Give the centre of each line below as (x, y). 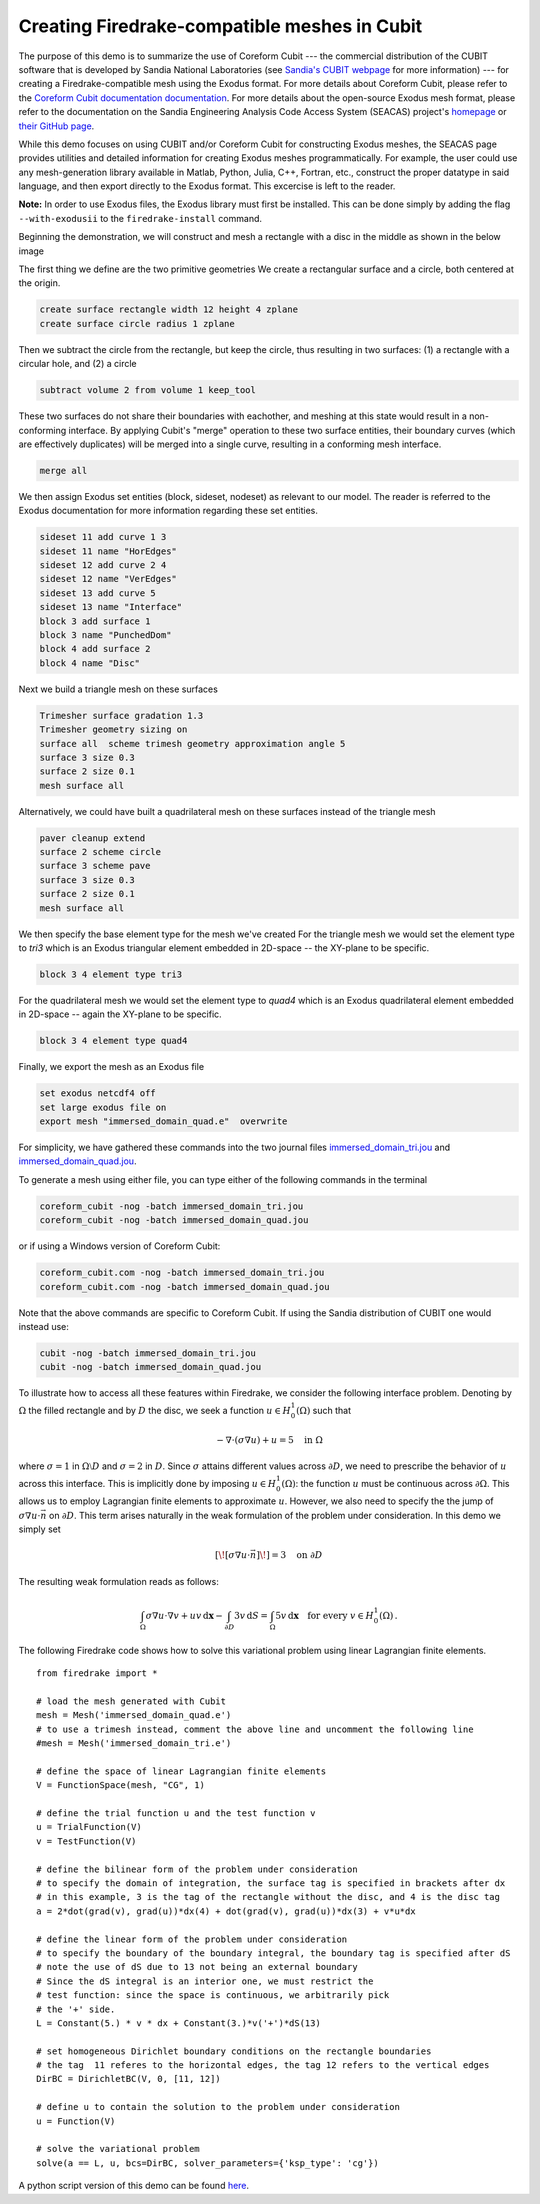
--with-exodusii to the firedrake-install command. (140, 218)
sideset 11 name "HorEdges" (108, 551)
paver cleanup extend (92, 838)
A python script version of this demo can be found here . (134, 2186)
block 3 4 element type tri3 (111, 974)
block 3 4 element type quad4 (113, 1041)
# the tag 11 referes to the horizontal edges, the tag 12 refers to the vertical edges (263, 2065)
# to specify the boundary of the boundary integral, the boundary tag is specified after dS (273, 1953)
